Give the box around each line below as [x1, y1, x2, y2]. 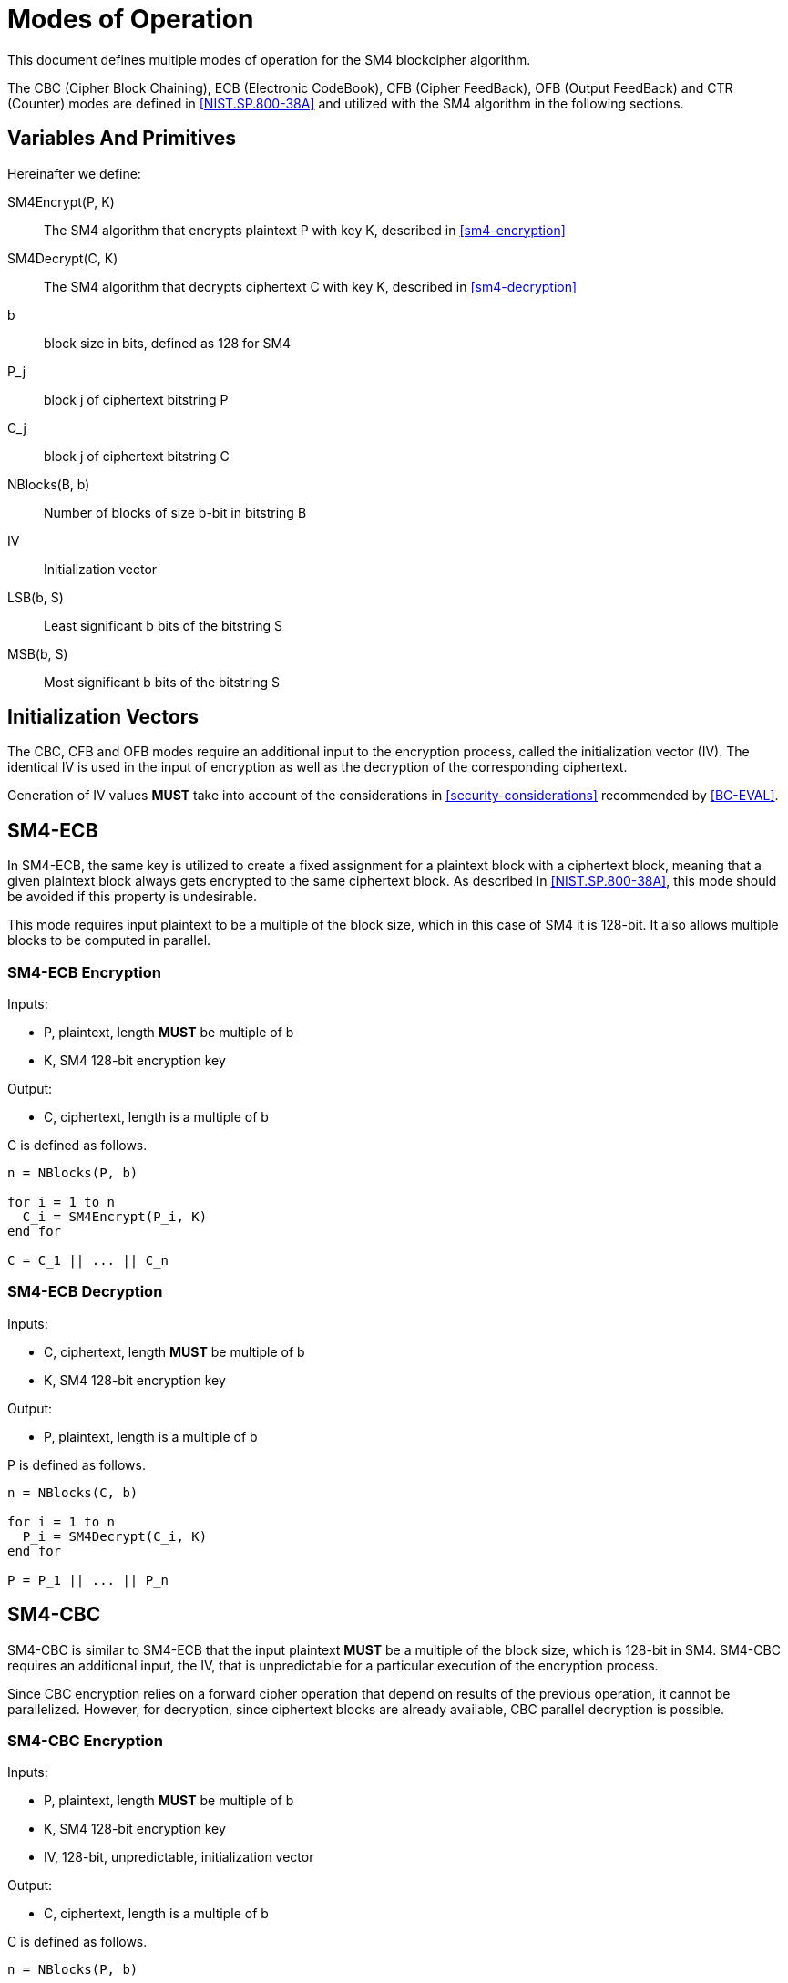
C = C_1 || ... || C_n [7, 1253, 169, 1269]
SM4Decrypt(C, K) [7, 250, 118, 266]
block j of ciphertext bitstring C [44, 447, 230, 464]
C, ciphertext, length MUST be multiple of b [44, 1343, 305, 1360]
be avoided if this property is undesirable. [7, 889, 257, 905]
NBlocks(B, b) [7, 476, 90, 492]
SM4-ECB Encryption [7, 962, 161, 981]
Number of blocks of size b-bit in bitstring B [44, 504, 307, 520]
